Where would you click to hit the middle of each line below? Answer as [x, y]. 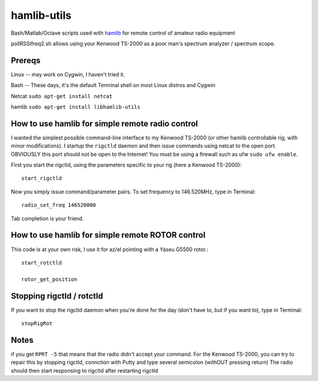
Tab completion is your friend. [47, 218]
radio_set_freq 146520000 [59, 205]
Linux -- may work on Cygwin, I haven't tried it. [68, 74]
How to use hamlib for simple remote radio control [105, 123]
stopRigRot [37, 324]
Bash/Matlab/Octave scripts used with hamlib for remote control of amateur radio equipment [123, 33]
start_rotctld [42, 263]
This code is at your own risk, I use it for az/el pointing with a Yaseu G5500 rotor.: [110, 249]
